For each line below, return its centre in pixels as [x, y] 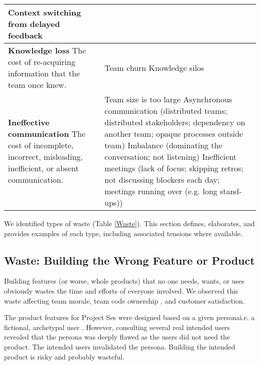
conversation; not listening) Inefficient [170, 157]
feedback [25, 35]
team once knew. [37, 85]
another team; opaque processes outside [174, 134]
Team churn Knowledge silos [154, 67]
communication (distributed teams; [166, 111]
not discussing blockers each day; [162, 180]
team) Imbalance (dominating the [163, 145]
